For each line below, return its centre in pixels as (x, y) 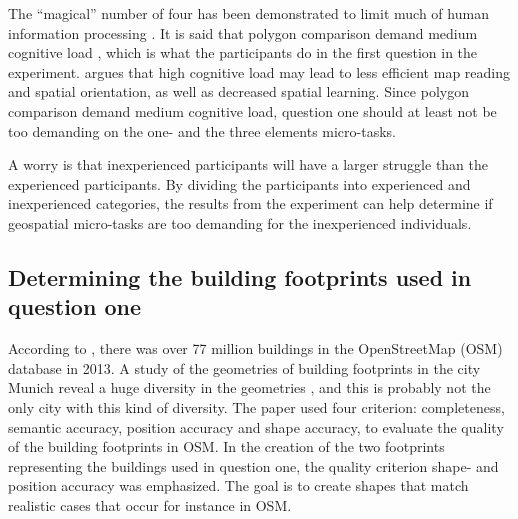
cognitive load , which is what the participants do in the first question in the (243, 52)
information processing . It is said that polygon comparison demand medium (243, 32)
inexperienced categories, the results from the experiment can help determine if (250, 203)
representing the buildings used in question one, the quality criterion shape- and (253, 465)
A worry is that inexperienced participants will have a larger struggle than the (248, 164)
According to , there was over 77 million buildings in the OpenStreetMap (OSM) (255, 348)
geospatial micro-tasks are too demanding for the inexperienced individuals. (240, 222)
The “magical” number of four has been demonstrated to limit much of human (248, 13)
